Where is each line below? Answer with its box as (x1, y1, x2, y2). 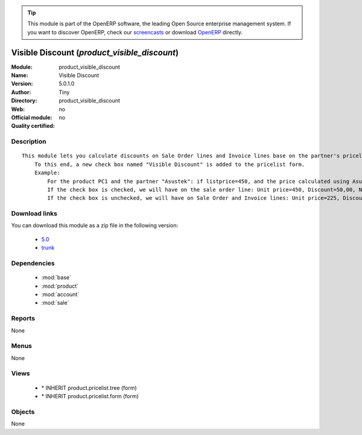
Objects (11, 407, 35, 416)
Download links (11, 209, 57, 218)
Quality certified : (11, 122, 56, 130)
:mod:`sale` (41, 299, 69, 306)
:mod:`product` (41, 282, 78, 290)
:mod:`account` (41, 290, 80, 298)
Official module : (11, 114, 52, 121)
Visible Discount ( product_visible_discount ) (11, 47, 179, 57)
